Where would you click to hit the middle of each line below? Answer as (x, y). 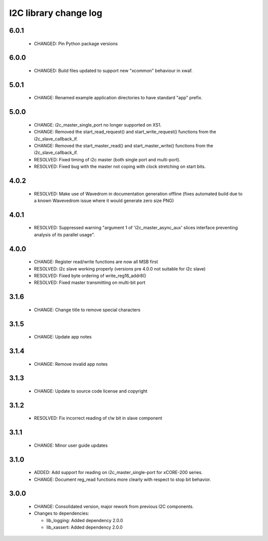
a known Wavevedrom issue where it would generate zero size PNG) (104, 201)
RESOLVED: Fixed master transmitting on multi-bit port (90, 282)
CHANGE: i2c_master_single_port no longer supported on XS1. (98, 125)
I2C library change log (56, 13)
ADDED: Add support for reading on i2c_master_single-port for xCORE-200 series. (118, 473)
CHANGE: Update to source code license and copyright (91, 391)
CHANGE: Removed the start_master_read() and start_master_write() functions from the (124, 145)
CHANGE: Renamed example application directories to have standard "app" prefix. (118, 98)
